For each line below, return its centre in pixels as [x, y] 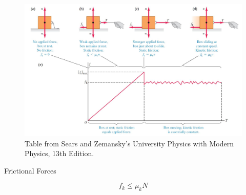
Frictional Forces [30, 170]
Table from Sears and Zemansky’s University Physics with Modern [129, 143]
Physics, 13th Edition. [59, 153]
